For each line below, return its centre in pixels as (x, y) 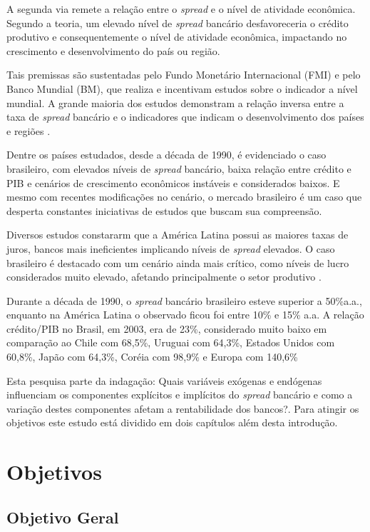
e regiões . (29, 130)
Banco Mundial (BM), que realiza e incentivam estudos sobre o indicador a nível (182, 88)
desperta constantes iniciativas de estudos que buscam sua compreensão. (164, 210)
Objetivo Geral (63, 517)
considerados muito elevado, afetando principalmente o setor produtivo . (164, 277)
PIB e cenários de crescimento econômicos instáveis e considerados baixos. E (173, 182)
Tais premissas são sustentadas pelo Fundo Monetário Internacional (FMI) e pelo (184, 75)
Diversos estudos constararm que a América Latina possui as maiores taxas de (178, 235)
